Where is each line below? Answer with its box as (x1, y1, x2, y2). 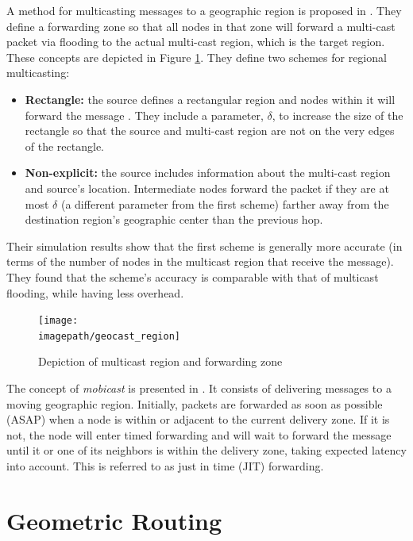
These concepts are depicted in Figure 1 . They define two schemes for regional (6, 48, 387, 65)
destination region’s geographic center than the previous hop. (25, 211, 323, 228)
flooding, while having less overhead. (6, 284, 184, 301)
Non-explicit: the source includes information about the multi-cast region (25, 164, 391, 181)
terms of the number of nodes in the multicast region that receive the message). (6, 253, 394, 270)
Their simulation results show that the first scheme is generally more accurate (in (6, 237, 403, 254)
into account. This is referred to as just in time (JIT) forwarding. (6, 457, 324, 474)
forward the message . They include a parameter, (25, 106, 264, 123)
